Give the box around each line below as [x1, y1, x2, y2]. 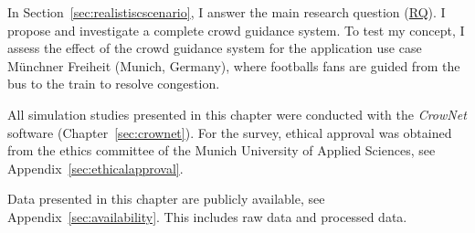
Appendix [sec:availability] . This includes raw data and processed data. [7, 207, 407, 226]
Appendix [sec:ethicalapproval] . [7, 158, 184, 177]
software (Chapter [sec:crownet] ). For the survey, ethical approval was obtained [7, 122, 452, 142]
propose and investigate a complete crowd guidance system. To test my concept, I [7, 20, 465, 39]
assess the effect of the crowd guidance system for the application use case [7, 38, 422, 58]
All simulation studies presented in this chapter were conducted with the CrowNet [7, 104, 467, 123]
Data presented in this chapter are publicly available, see [7, 189, 325, 208]
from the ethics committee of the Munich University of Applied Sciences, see [7, 141, 436, 160]
